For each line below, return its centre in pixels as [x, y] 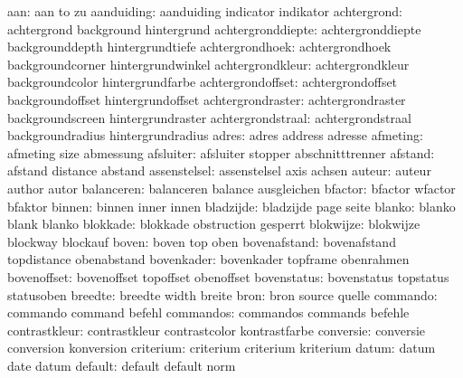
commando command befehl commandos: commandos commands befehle [208, 312]
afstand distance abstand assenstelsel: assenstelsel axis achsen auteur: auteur [219, 170]
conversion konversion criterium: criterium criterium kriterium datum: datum [222, 348]
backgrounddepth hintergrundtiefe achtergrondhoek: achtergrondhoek [199, 47]
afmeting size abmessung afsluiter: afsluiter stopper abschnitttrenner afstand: [221, 152]
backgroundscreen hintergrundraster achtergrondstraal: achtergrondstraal [209, 117]
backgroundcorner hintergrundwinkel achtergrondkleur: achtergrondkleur [208, 64]
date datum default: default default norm [122, 365]
